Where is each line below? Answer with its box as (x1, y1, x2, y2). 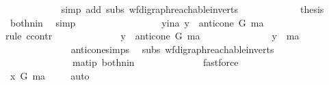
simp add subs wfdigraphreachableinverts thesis (61, 2, 324, 16)
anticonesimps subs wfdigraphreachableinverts (70, 41, 274, 56)
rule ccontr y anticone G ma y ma (5, 29, 300, 43)
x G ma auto (10, 68, 90, 82)
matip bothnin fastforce (72, 55, 239, 69)
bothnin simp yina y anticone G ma (10, 15, 264, 29)
